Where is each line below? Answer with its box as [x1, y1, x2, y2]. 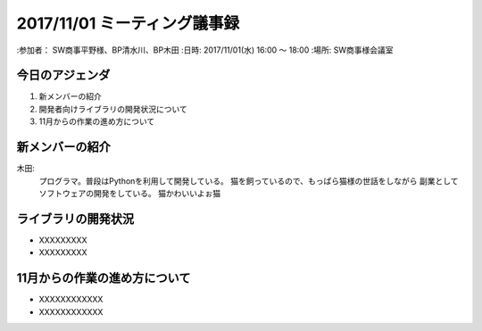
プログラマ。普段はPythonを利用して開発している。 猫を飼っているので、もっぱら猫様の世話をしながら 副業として [38, 175, 459, 186]
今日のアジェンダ [16, 68, 111, 83]
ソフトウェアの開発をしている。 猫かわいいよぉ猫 [38, 187, 221, 198]
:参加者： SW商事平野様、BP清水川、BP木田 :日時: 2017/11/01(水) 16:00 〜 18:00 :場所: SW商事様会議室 [16, 45, 394, 55]
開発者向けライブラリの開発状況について [38, 103, 187, 114]
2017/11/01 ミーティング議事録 [16, 13, 240, 33]
